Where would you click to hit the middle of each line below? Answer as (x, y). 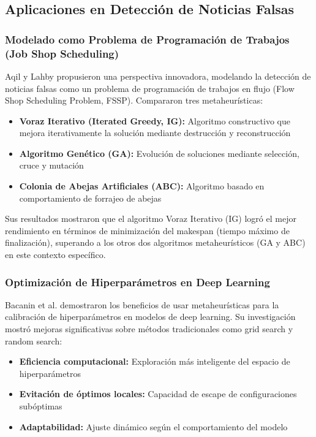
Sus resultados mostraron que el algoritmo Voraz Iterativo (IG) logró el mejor (151, 218)
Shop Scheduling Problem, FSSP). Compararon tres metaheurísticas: (134, 100)
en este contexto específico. (55, 255)
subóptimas (41, 406)
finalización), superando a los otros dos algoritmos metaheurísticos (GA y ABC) (155, 242)
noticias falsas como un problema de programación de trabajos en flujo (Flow (150, 88)
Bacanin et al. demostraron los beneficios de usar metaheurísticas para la (142, 304)
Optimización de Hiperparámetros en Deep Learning (137, 282)
